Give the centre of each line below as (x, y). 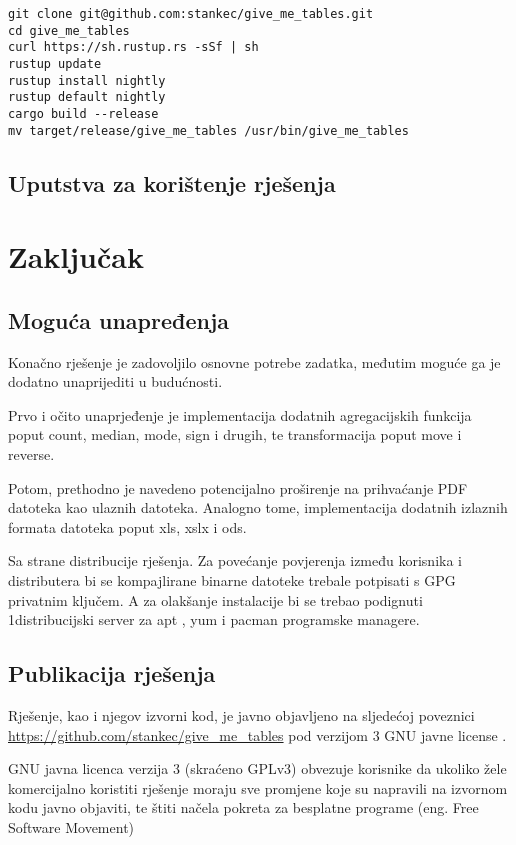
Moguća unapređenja (119, 319)
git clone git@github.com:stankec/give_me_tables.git (191, 14)
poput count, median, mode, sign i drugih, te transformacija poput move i (235, 434)
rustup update (55, 63)
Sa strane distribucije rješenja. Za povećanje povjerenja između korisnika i (235, 560)
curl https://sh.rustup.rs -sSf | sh (133, 47)
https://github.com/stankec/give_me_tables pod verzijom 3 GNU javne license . (257, 734)
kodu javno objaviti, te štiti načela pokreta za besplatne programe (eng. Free (243, 807)
